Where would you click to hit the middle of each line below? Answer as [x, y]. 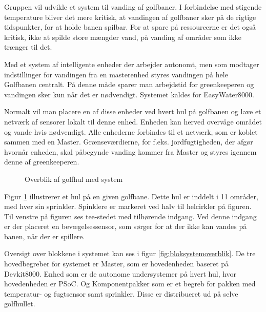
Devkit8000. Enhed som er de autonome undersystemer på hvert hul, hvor [120, 273]
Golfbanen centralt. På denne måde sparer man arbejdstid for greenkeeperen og [129, 84]
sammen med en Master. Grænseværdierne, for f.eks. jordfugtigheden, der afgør [129, 142]
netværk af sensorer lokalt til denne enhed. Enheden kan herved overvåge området [133, 121]
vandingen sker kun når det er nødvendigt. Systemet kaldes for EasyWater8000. [129, 94]
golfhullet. [20, 304]
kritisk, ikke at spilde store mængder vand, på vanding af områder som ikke [123, 37]
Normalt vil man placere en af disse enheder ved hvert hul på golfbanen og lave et [133, 111]
